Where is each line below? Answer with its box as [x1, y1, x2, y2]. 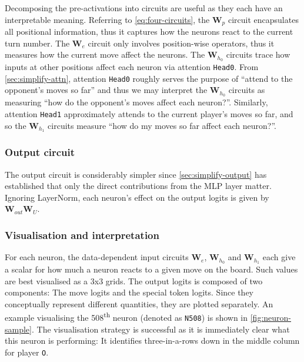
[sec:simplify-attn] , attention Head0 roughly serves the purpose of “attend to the [5, 72, 293, 84]
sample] [5, 323, 32, 335]
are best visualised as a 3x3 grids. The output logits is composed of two [5, 274, 263, 287]
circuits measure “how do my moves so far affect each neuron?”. [48, 119, 276, 131]
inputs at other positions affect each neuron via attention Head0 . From [5, 61, 259, 73]
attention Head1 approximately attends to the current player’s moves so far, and [5, 107, 293, 119]
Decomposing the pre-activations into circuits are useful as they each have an [5, 2, 283, 14]
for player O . [5, 346, 49, 358]
